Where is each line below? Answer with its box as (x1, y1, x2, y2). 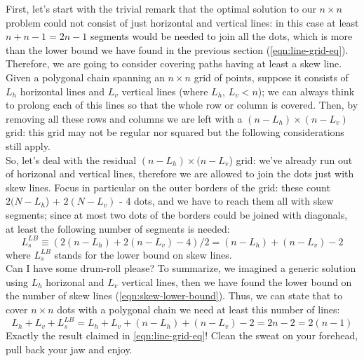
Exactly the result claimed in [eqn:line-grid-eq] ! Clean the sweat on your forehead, (6, 328, 358, 343)
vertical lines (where (121, 83, 208, 98)
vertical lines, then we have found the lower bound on (121, 274, 352, 289)
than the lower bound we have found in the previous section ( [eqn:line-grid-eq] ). (6, 42, 349, 57)
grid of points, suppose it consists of (194, 69, 349, 84)
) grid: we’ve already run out (229, 152, 353, 167)
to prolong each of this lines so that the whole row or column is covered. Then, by (6, 97, 358, 112)
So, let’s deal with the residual (6, 152, 137, 167)
